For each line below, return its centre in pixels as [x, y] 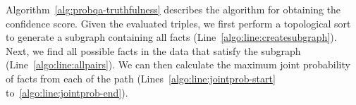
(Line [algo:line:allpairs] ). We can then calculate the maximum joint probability [178, 64]
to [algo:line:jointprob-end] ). [67, 92]
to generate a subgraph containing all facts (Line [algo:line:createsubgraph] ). [171, 37]
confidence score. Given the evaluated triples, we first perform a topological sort [178, 23]
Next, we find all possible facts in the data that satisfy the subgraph [153, 50]
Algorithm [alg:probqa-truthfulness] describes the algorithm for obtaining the [173, 9]
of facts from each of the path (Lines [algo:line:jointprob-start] [141, 78]
